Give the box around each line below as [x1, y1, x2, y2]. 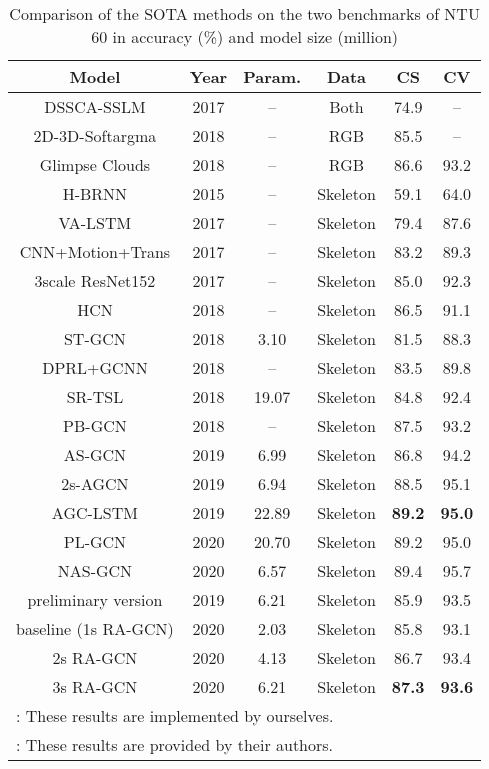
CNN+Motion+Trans [19, 240, 171, 263]
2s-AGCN [61, 472, 129, 495]
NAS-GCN [57, 559, 133, 582]
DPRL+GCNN [42, 356, 148, 379]
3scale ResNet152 [34, 269, 156, 292]
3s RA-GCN [52, 675, 138, 698]
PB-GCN [63, 414, 127, 437]
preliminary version [27, 588, 163, 611]
